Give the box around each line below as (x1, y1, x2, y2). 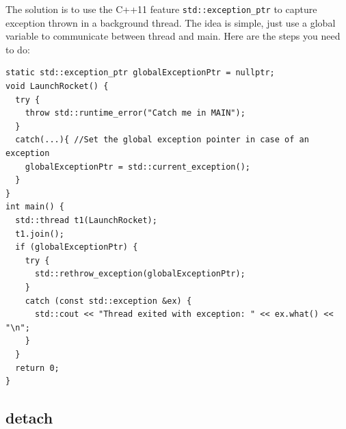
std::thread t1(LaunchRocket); (15, 215, 157, 225)
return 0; (15, 363, 59, 373)
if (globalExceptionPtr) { (15, 242, 138, 252)
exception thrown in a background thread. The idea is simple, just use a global (5, 15, 336, 29)
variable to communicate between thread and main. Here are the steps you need (5, 29, 341, 43)
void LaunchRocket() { (5, 81, 109, 92)
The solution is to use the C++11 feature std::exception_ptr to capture (5, 2, 317, 16)
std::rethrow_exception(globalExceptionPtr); (34, 269, 245, 279)
